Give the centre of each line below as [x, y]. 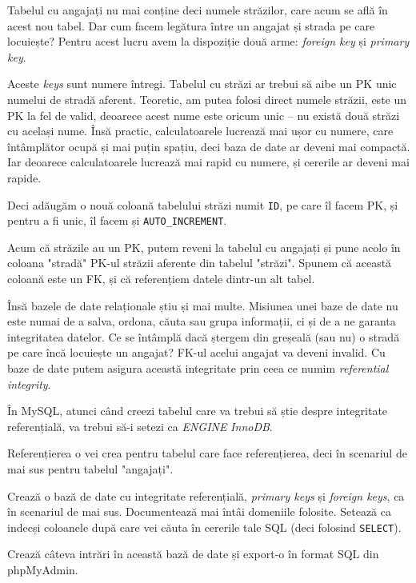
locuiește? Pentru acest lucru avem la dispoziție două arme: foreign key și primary [208, 41]
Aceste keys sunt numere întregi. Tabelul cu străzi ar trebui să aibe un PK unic [202, 84]
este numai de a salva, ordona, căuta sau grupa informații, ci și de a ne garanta [202, 321]
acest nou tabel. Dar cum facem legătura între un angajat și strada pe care [191, 25]
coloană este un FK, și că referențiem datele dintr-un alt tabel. [161, 279]
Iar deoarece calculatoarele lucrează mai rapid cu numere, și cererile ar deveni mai [208, 162]
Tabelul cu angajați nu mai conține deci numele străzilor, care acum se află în [198, 10]
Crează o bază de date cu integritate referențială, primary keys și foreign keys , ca [206, 495]
